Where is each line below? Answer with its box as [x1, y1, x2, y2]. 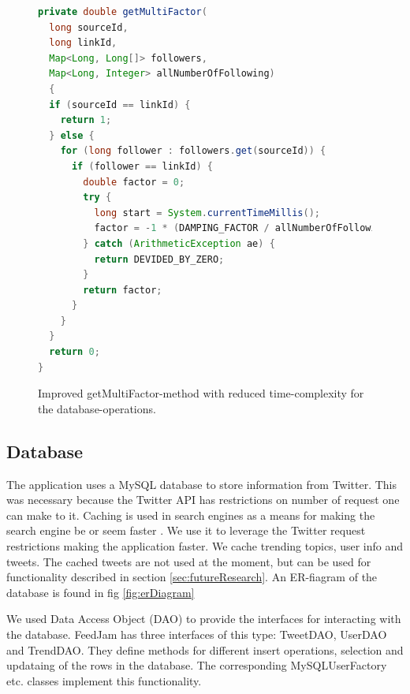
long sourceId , [49, 21, 129, 33]
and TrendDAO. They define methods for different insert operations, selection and [6, 641, 404, 658]
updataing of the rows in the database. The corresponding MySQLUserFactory [6, 657, 387, 673]
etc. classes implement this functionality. [6, 672, 202, 688]
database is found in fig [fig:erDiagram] [6, 584, 195, 600]
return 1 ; [60, 114, 112, 126]
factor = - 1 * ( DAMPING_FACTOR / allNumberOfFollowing [94, 222, 388, 234]
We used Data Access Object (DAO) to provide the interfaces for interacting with [6, 610, 401, 627]
